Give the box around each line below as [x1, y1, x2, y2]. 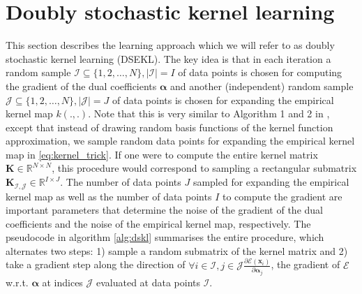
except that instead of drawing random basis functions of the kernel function [6, 119, 333, 134]
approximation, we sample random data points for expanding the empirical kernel [6, 133, 355, 148]
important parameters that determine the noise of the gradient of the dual [6, 203, 323, 217]
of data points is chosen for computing [178, 65, 342, 80]
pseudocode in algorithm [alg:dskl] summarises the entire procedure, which [6, 230, 324, 244]
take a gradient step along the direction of [6, 257, 186, 272]
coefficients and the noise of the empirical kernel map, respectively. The [6, 216, 311, 230]
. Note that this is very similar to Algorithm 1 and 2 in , [88, 106, 330, 121]
